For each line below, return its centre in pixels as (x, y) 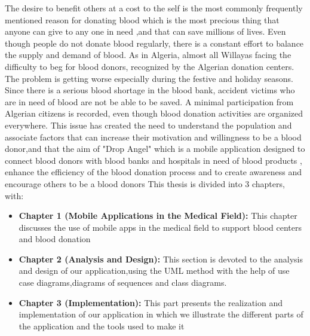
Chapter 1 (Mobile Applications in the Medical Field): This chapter (158, 216)
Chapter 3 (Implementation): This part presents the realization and (151, 302)
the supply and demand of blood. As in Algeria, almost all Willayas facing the (148, 55)
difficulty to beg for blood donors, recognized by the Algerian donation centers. (150, 66)
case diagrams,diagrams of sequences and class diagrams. (123, 282)
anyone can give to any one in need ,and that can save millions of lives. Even (145, 31)
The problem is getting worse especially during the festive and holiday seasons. (149, 78)
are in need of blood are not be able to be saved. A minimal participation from (149, 101)
